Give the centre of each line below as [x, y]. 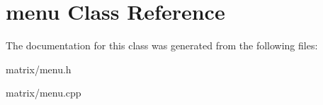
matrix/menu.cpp [44, 93]
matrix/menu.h [39, 69]
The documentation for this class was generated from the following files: [162, 45]
